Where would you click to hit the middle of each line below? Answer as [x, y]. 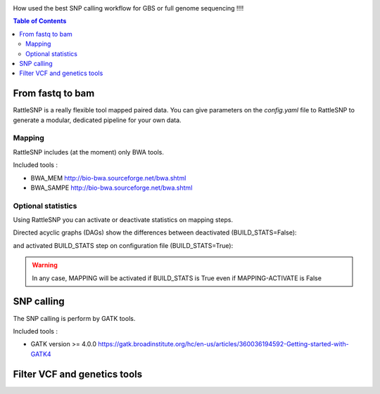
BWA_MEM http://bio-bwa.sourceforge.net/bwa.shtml [108, 178]
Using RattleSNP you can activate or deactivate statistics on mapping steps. [123, 220]
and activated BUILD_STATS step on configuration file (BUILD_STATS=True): [123, 245]
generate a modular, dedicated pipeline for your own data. [97, 120]
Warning [45, 265]
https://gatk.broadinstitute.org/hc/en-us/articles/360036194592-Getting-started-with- [223, 344]
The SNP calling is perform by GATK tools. [74, 318]
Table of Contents [40, 21]
